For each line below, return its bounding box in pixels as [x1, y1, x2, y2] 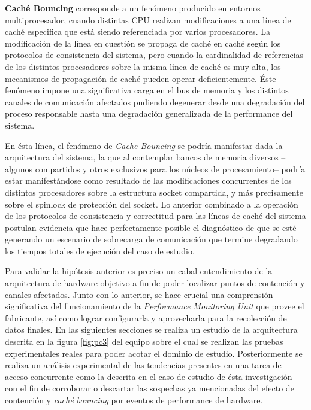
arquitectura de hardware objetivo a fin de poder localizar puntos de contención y [5, 277, 305, 289]
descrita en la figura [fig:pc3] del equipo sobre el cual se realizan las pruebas [5, 335, 283, 348]
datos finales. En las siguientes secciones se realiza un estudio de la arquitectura [5, 323, 298, 336]
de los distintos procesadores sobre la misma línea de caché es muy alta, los [5, 60, 281, 72]
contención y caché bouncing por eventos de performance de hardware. [5, 394, 263, 406]
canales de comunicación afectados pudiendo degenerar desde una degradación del [5, 95, 305, 108]
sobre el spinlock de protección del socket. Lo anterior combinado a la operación [5, 198, 298, 210]
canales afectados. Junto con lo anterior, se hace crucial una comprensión [5, 288, 273, 300]
